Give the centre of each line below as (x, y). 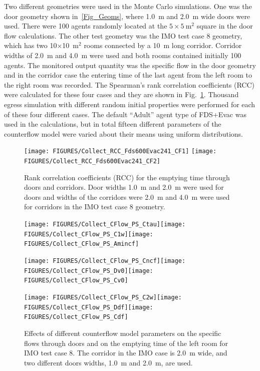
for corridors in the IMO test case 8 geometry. (95, 207)
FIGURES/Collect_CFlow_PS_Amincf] (82, 244)
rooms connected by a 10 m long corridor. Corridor (163, 45)
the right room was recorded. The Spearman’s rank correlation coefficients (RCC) (129, 84)
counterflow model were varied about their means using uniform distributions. (123, 133)
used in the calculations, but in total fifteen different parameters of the (113, 124)
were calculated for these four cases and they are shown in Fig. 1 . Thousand (121, 94)
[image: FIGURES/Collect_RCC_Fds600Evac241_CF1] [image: (120, 151)
